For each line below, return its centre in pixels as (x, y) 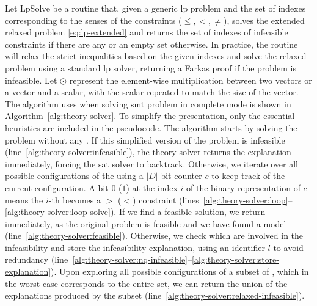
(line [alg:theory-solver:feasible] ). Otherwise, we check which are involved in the (154, 235)
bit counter (181, 176)
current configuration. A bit (57, 187)
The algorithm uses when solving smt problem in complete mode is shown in (148, 104)
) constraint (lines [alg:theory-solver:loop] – (213, 199)
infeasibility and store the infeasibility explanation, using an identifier (135, 247)
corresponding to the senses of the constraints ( (93, 20)
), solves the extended (264, 20)
